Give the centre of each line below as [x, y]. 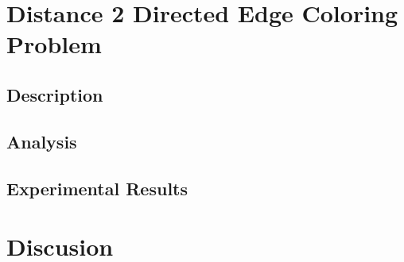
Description [55, 94]
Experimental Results [97, 188]
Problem [54, 44]
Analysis [42, 141]
